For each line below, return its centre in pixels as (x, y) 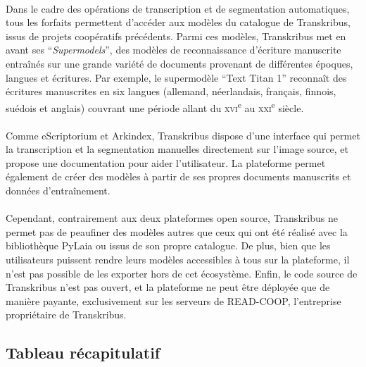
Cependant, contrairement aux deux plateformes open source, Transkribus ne (172, 218)
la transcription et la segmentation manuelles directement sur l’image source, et (177, 149)
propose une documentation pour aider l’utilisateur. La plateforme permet (166, 162)
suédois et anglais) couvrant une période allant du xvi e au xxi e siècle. (155, 106)
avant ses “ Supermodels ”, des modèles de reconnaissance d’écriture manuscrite (173, 50)
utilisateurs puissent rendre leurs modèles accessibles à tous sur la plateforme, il (178, 259)
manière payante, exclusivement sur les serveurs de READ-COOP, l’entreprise (173, 300)
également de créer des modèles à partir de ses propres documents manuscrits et (178, 176)
